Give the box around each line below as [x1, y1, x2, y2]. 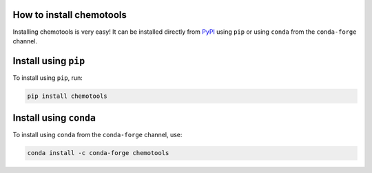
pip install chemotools [27, 92, 108, 100]
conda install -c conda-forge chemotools [27, 149, 169, 157]
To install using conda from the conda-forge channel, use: [12, 131, 183, 139]
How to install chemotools [12, 9, 127, 21]
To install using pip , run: [12, 73, 83, 82]
